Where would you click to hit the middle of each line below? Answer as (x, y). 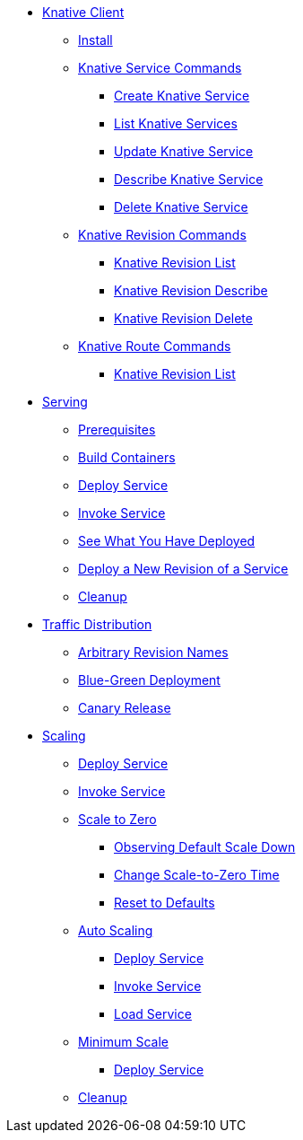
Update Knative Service (184, 151)
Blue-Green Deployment (149, 680)
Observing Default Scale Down (205, 847)
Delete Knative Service (181, 207)
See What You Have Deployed (167, 541)
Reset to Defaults (164, 903)
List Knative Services (176, 123)
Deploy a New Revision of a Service (183, 569)
